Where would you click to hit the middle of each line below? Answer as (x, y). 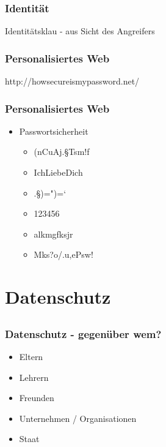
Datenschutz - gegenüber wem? (83, 333)
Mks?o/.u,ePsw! (63, 254)
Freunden (37, 398)
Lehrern (34, 377)
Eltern (31, 357)
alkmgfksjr (53, 234)
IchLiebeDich (58, 172)
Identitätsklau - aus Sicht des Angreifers (80, 31)
